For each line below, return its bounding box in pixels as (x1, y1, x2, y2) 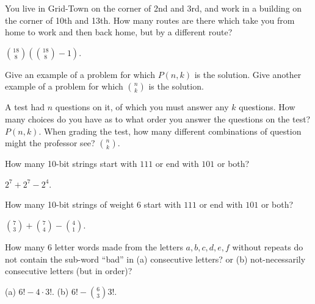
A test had (5, 101, 45, 113)
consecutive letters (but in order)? (5, 264, 132, 277)
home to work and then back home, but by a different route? (5, 26, 233, 38)
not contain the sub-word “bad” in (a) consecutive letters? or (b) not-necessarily (5, 252, 306, 265)
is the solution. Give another (194, 68, 302, 80)
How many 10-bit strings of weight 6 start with (5, 198, 181, 211)
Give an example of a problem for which (5, 68, 155, 80)
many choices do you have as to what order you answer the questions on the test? (5, 112, 311, 125)
